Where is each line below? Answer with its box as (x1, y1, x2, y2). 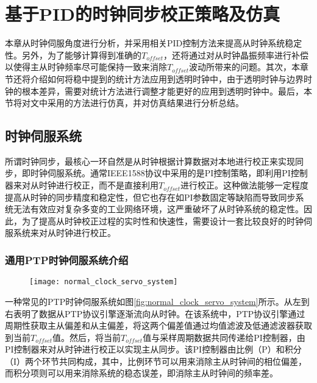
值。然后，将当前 (52, 331, 121, 343)
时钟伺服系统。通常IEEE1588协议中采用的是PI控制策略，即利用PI (30, 166, 291, 179)
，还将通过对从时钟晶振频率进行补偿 (163, 48, 309, 61)
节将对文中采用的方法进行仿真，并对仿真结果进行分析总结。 (5, 96, 244, 109)
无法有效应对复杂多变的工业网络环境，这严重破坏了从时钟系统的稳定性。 (13, 202, 304, 215)
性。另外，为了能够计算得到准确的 (5, 48, 141, 61)
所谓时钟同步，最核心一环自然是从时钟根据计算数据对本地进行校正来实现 (5, 154, 295, 167)
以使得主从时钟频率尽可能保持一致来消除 (5, 60, 167, 73)
